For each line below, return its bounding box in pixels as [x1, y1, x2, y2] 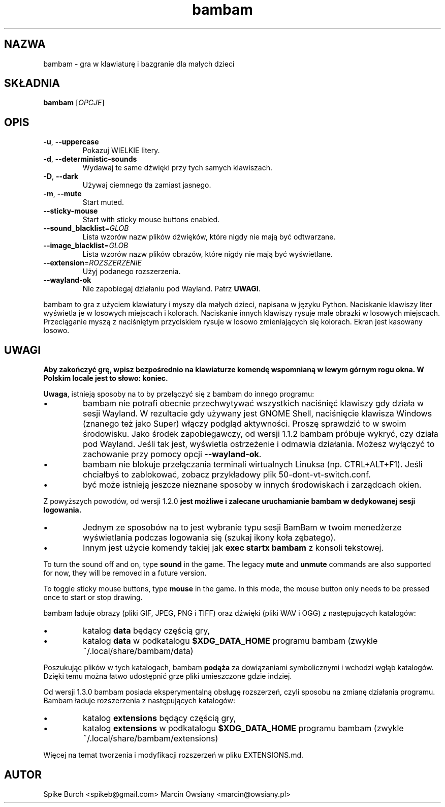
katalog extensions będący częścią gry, [83, 713, 236, 724]
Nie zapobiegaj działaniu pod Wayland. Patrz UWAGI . [82, 284, 261, 293]
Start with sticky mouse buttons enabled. [82, 215, 220, 224]
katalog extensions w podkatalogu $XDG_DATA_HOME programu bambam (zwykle [83, 723, 404, 734]
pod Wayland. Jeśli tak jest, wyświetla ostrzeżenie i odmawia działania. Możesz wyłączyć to [83, 439, 435, 450]
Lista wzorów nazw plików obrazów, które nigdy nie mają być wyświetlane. [82, 250, 333, 259]
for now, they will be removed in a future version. [43, 569, 207, 578]
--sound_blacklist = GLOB [43, 224, 129, 233]
